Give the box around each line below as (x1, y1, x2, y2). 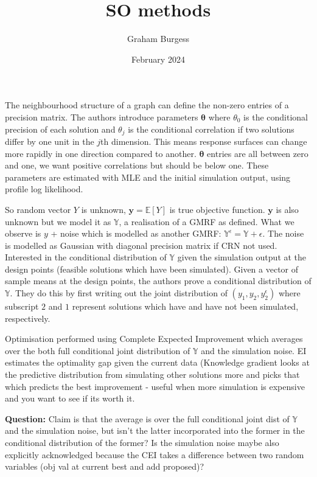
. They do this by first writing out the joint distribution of (10, 287, 228, 299)
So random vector (5, 203, 71, 215)
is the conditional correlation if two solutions (128, 122, 294, 135)
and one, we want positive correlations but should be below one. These (5, 159, 269, 172)
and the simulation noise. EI (201, 344, 307, 357)
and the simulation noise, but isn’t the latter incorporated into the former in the (5, 424, 305, 437)
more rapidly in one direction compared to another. (5, 147, 197, 159)
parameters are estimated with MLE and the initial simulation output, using (5, 170, 291, 183)
